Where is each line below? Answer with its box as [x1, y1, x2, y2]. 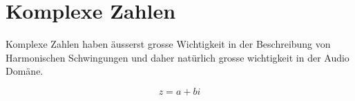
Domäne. [6, 64, 44, 78]
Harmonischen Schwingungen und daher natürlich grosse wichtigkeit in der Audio [6, 50, 349, 64]
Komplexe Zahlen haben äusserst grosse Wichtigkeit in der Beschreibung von [6, 37, 331, 51]
